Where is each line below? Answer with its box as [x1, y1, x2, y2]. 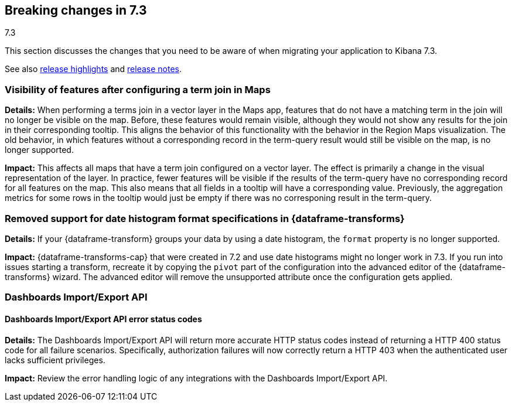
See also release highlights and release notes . [5, 64, 182, 74]
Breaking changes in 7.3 [5, 3, 147, 18]
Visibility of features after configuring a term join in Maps [5, 83, 271, 95]
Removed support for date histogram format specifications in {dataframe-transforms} [5, 212, 405, 224]
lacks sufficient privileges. [5, 354, 105, 365]
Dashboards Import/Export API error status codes [5, 313, 202, 324]
